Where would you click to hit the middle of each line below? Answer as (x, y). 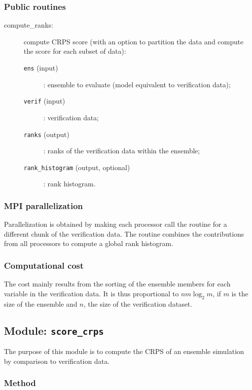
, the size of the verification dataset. (138, 303)
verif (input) (45, 101)
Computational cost (44, 265)
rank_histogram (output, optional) (77, 167)
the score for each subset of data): (75, 51)
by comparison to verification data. (57, 361)
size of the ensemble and (41, 303)
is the (240, 293)
